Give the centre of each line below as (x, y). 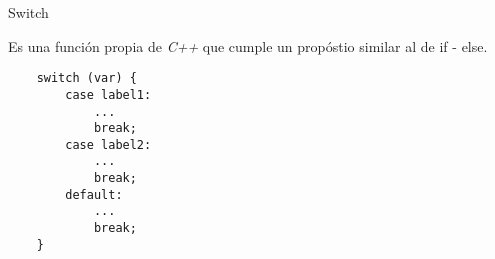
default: (94, 194)
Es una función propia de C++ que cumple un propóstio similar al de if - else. (248, 45)
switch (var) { (86, 78)
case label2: (108, 144)
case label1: (108, 94)
